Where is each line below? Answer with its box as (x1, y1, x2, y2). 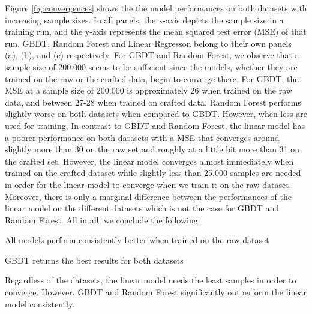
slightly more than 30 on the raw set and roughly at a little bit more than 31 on (5, 143, 300, 155)
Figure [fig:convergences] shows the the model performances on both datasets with (5, 2, 307, 14)
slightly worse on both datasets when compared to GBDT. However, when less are (5, 107, 307, 120)
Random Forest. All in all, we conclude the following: (5, 213, 200, 226)
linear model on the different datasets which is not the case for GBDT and (5, 202, 280, 214)
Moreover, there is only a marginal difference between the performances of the (5, 190, 292, 202)
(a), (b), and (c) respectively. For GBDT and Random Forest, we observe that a (5, 49, 299, 61)
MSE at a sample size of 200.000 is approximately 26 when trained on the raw (5, 84, 292, 97)
